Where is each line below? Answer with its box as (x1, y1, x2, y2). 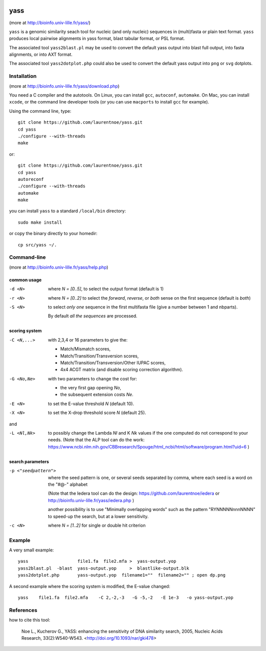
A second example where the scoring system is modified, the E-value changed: (9, 583, 170, 589)
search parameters (9, 458, 49, 464)
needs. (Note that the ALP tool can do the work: (48, 437, 145, 443)
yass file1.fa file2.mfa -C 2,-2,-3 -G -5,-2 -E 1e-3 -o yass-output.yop (18, 595, 233, 601)
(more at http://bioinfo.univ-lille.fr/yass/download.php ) (9, 83, 120, 89)
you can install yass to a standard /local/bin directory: (9, 208, 126, 214)
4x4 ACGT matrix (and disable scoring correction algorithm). (60, 367, 183, 373)
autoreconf (18, 176, 44, 182)
